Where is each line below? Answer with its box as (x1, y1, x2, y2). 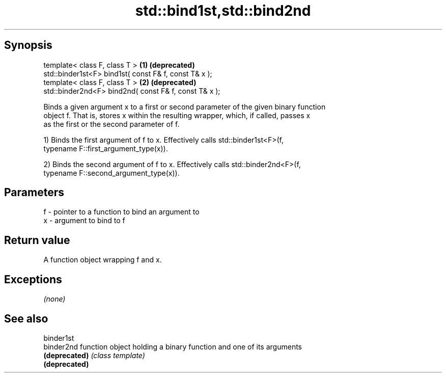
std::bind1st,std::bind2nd (135, 2, 311, 19)
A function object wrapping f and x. (43, 255, 162, 264)
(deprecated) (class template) (43, 351, 145, 360)
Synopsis (4, 39, 52, 52)
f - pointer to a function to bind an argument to (43, 207, 200, 217)
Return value (4, 233, 70, 247)
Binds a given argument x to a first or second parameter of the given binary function (43, 102, 326, 111)
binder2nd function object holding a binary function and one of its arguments (43, 342, 302, 351)
